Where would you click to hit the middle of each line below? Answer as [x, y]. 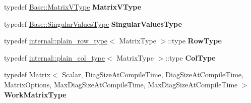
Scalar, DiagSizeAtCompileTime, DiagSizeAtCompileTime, [153, 74]
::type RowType [195, 41]
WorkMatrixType [35, 94]
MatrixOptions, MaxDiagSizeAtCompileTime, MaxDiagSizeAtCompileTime [121, 84]
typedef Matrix [27, 74]
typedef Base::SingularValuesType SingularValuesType [93, 23]
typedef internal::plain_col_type [54, 57]
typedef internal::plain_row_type [56, 41]
